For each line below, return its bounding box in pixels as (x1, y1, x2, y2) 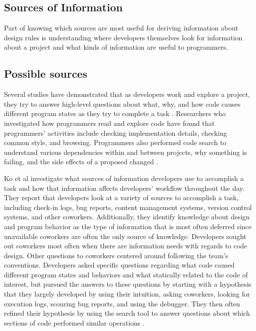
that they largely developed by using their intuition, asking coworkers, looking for (4, 289, 250, 299)
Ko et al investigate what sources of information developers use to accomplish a (4, 173, 244, 183)
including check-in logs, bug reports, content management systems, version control (4, 202, 252, 212)
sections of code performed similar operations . (4, 317, 145, 328)
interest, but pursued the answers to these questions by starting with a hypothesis (4, 279, 252, 289)
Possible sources (4, 66, 88, 81)
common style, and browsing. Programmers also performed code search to (4, 137, 226, 148)
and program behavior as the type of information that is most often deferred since (4, 221, 252, 231)
